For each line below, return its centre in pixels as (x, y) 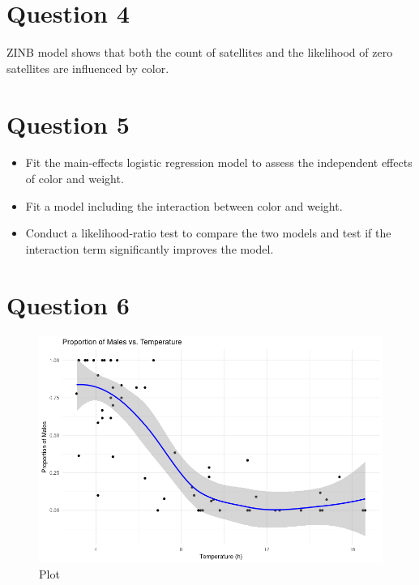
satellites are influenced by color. (88, 68)
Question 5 (68, 124)
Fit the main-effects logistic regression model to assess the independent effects (219, 162)
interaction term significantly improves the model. (150, 248)
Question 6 (68, 304)
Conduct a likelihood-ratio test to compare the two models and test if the (208, 233)
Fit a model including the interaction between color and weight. (184, 205)
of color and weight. (75, 179)
